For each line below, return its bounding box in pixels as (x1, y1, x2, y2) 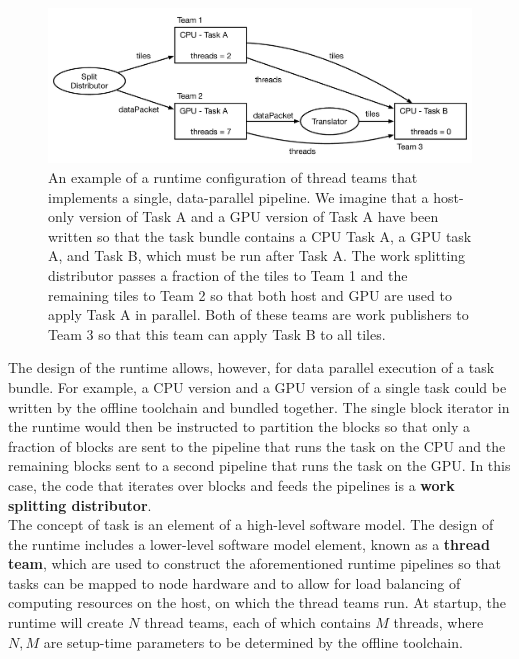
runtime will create (8, 612, 124, 633)
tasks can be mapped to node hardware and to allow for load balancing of (8, 572, 461, 593)
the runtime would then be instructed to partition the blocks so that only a (8, 416, 470, 437)
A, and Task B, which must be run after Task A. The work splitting (48, 245, 466, 266)
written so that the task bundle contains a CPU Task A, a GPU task (48, 225, 472, 246)
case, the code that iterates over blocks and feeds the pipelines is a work (8, 474, 455, 495)
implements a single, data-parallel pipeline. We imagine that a (48, 186, 429, 207)
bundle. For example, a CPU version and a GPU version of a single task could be (8, 376, 507, 397)
